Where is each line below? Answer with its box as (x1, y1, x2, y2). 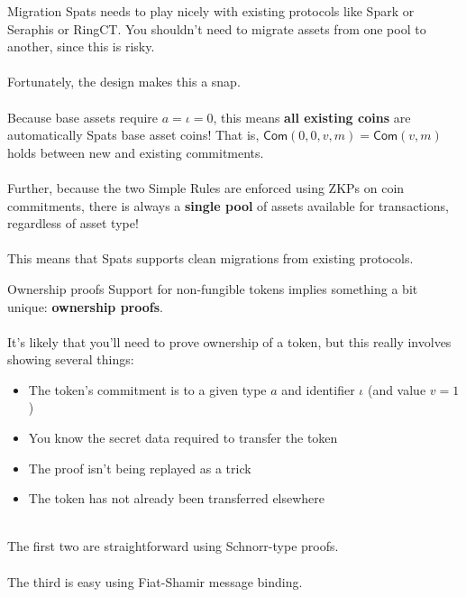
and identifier (281, 380, 355, 399)
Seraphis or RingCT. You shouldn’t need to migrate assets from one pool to (7, 19, 426, 38)
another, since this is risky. (7, 37, 155, 56)
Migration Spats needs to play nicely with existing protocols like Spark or (7, 2, 415, 20)
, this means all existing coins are (213, 107, 411, 126)
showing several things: (7, 350, 134, 369)
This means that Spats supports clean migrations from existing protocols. (7, 249, 414, 268)
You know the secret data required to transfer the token (28, 428, 338, 447)
